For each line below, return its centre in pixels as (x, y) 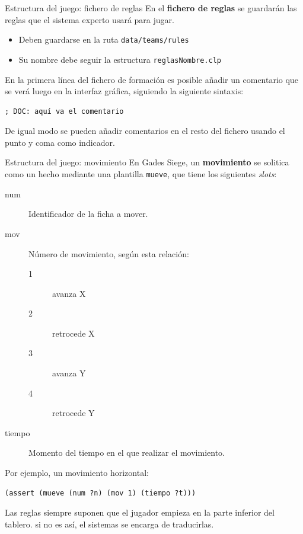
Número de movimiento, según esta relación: (109, 253)
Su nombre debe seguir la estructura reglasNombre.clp (120, 59)
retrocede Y (74, 413)
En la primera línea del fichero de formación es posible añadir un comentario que (151, 79)
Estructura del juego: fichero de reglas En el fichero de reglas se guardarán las (151, 8)
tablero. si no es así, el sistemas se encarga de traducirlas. (109, 524)
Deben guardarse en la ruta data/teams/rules (104, 39)
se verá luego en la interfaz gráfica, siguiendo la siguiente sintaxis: (124, 91)
